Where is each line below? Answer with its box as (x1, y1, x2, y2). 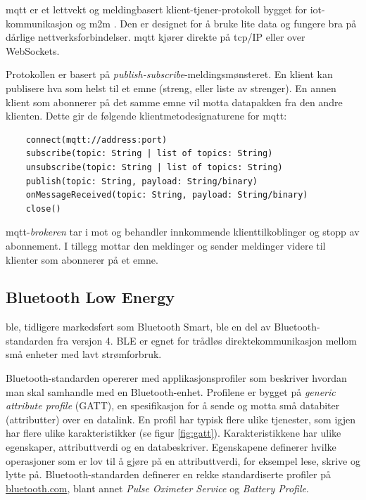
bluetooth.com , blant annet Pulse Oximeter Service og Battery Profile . (6, 480, 309, 495)
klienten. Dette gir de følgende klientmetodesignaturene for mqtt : (6, 108, 287, 123)
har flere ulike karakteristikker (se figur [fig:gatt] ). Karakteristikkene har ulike (6, 425, 341, 440)
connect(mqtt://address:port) (25, 134, 168, 145)
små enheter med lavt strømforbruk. (6, 347, 162, 361)
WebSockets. (6, 43, 60, 58)
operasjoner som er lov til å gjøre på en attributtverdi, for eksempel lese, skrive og (6, 453, 360, 468)
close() (25, 203, 61, 214)
